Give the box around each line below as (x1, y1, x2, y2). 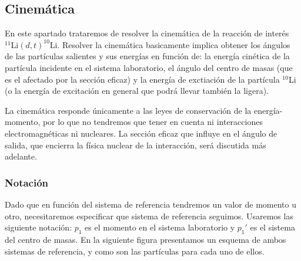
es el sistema (250, 221, 295, 233)
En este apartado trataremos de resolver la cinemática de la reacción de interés (5, 27, 289, 39)
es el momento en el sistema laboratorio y (85, 221, 235, 233)
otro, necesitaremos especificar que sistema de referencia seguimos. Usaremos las (5, 209, 293, 222)
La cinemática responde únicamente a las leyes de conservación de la (5, 104, 252, 116)
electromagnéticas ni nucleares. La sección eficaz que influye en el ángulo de (5, 127, 277, 139)
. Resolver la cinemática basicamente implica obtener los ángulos (57, 38, 290, 50)
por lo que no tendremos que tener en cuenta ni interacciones (42, 116, 263, 128)
